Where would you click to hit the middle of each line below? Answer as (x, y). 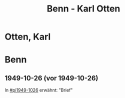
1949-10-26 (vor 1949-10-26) (51, 78)
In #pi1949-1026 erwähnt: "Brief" (39, 90)
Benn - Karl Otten (83, 9)
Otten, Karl (28, 37)
